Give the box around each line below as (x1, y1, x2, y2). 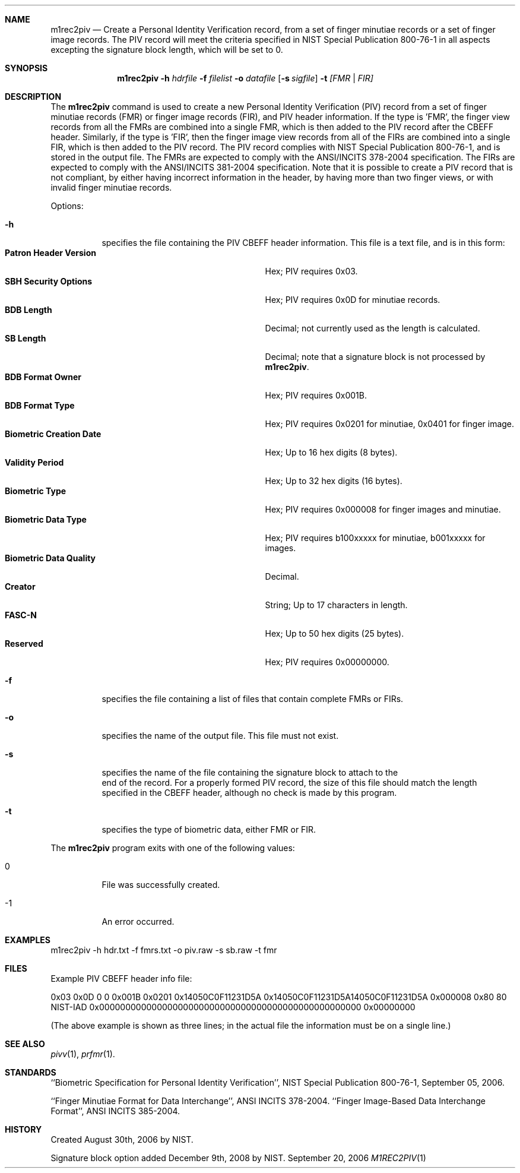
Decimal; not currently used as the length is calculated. (265, 323, 480, 333)
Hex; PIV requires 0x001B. (265, 390, 367, 400)
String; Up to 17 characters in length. (265, 600, 408, 610)
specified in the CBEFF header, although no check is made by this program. (102, 788, 397, 798)
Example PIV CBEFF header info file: (50, 973, 192, 984)
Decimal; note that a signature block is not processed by (265, 352, 486, 362)
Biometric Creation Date (5, 429, 102, 439)
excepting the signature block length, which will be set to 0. (50, 45, 283, 55)
